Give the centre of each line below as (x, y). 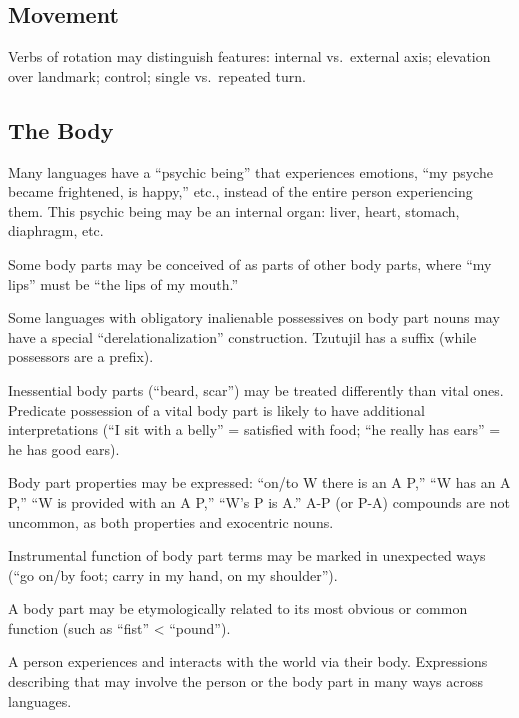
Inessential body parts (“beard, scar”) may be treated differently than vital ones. (256, 389)
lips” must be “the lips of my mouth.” (123, 283)
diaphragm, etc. (56, 230)
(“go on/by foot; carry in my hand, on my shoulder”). (173, 574)
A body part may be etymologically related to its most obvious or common (238, 608)
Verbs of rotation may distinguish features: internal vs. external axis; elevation (249, 56)
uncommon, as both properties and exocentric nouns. (171, 521)
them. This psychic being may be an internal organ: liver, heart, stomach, (234, 210)
